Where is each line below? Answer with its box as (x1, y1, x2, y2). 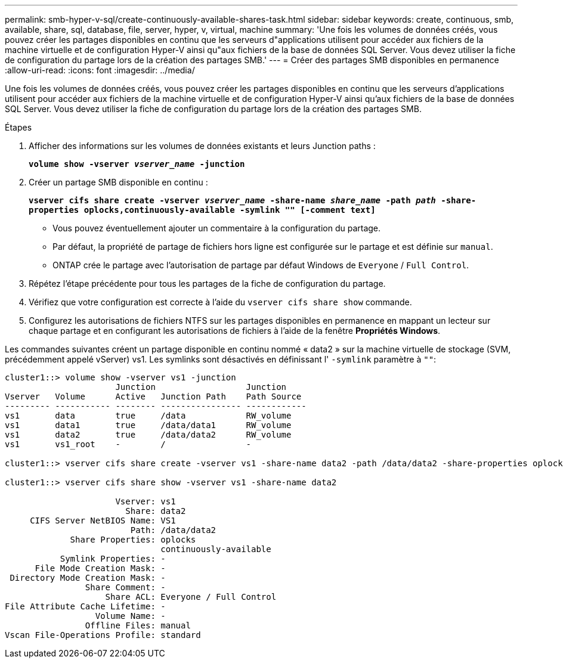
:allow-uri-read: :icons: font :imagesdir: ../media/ (5, 65, 195, 75)
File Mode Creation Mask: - (35, 563, 166, 573)
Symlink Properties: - (60, 554, 166, 563)
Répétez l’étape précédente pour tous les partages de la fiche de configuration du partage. (29, 278, 386, 289)
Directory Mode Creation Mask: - (10, 573, 166, 583)
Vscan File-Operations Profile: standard (5, 630, 201, 640)
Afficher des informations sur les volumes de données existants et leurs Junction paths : (29, 141, 376, 151)
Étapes (5, 122, 32, 132)
